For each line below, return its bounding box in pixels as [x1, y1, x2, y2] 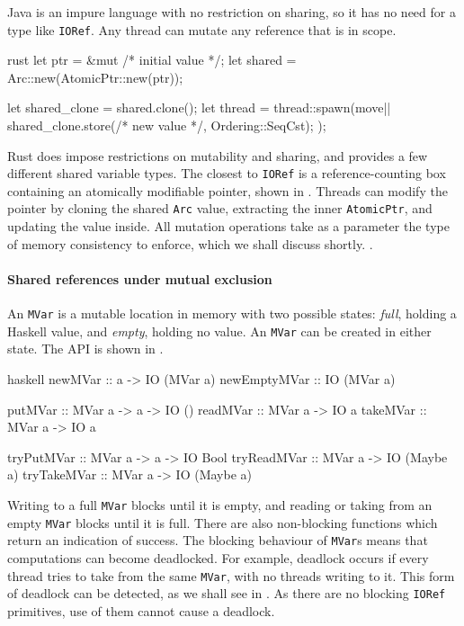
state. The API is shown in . [7, 339, 164, 358]
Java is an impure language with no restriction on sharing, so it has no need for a [7, 3, 456, 21]
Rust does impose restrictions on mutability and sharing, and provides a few [7, 146, 428, 165]
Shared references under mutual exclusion [7, 269, 272, 288]
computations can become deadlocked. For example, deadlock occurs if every [7, 548, 429, 567]
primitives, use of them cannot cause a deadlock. [7, 601, 275, 620]
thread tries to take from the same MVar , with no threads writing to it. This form [7, 566, 455, 585]
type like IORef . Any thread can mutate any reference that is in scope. [7, 20, 397, 39]
